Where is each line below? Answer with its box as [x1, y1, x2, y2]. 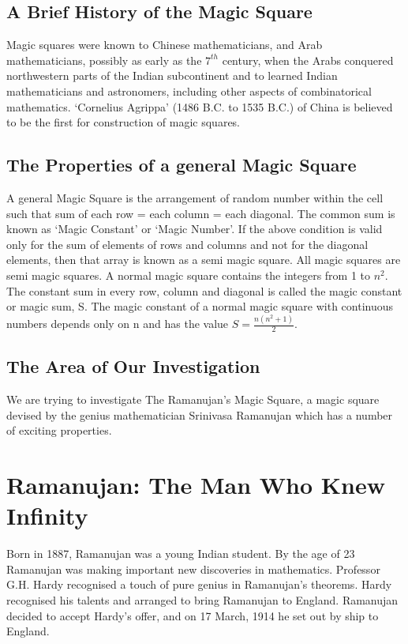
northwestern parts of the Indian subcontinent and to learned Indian [6, 67, 338, 84]
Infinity [6, 499, 88, 532]
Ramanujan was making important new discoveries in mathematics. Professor [6, 560, 380, 577]
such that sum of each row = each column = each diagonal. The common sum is [6, 205, 395, 221]
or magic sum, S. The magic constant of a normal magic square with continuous [6, 298, 393, 314]
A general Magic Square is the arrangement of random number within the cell [6, 189, 384, 205]
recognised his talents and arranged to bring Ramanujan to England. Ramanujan [6, 591, 399, 608]
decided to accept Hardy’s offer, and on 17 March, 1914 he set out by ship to [6, 607, 379, 623]
